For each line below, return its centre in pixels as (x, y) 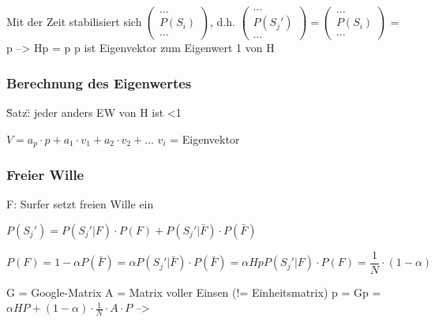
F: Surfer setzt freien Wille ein (80, 204)
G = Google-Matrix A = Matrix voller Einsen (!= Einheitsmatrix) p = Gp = (194, 292)
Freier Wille (45, 174)
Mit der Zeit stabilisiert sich (74, 22)
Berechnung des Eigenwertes (99, 82)
